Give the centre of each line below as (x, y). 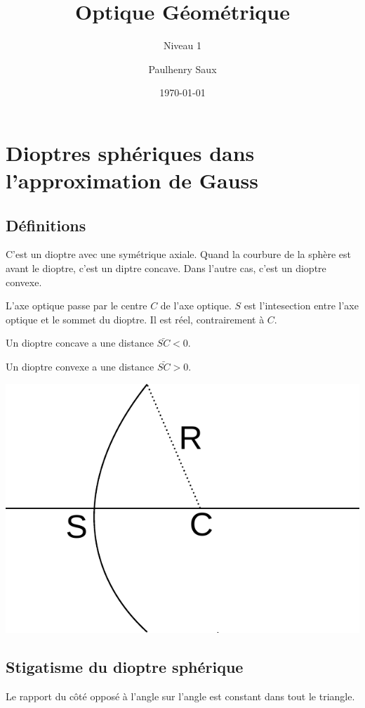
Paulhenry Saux (182, 69)
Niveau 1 (182, 45)
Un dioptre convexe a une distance (80, 367)
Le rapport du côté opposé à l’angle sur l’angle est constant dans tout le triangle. (180, 696)
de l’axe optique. (196, 305)
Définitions (46, 225)
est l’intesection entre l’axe (301, 305)
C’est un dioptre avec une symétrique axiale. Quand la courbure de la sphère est (179, 254)
